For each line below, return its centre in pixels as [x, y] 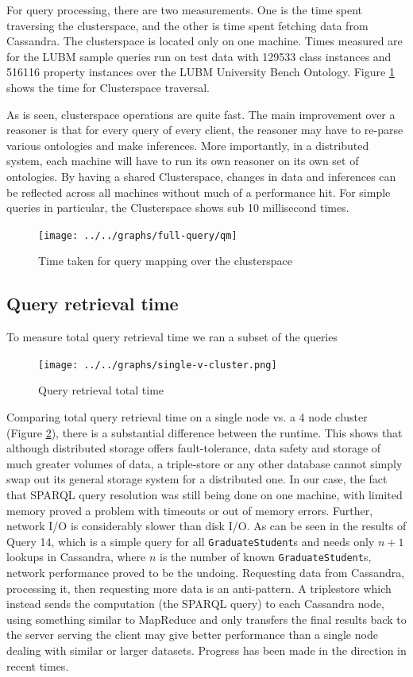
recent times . [38, 665]
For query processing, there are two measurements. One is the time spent [185, 10]
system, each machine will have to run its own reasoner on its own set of [183, 161]
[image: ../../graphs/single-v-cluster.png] [158, 365]
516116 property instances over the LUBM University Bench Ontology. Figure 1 [201, 72]
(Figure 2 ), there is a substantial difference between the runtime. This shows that [205, 432]
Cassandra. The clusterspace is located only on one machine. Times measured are [205, 41]
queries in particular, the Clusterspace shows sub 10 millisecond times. [178, 208]
